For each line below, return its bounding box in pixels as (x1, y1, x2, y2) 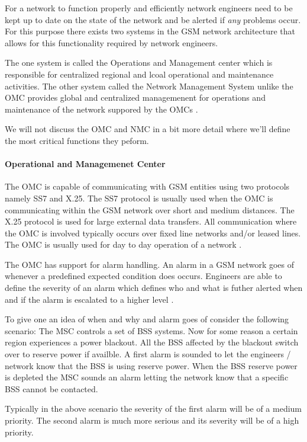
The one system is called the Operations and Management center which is (5, 56, 273, 69)
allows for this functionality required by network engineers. (5, 36, 218, 49)
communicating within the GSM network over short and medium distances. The (5, 203, 295, 216)
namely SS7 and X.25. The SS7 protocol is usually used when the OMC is (5, 191, 273, 204)
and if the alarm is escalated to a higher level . (5, 293, 174, 305)
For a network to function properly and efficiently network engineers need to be (5, 2, 293, 14)
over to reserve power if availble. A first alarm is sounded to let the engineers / (5, 348, 291, 360)
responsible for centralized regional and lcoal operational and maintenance (5, 68, 274, 80)
